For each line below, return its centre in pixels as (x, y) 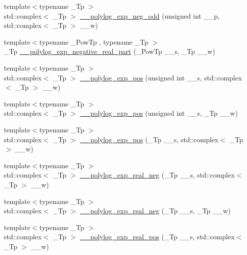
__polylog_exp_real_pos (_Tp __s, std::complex (157, 237)
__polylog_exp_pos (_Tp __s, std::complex (149, 139)
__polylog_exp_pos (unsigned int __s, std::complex (161, 77)
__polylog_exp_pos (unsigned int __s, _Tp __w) (159, 113)
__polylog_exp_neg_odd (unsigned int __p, (150, 15)
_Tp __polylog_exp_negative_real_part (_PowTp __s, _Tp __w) (110, 51)
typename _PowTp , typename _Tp (94, 41)
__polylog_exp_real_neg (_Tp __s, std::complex (157, 175)
